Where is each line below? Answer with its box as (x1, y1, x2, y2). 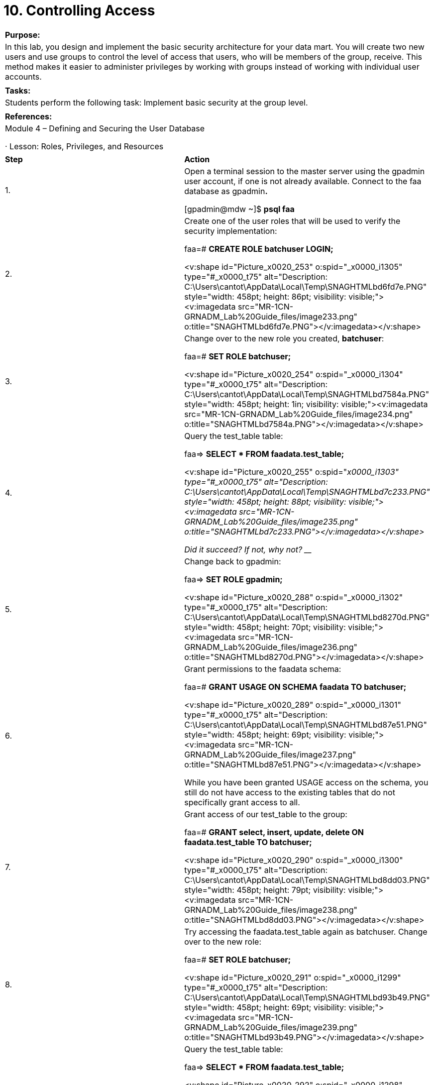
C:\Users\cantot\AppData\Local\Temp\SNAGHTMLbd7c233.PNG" (184, 486, 430, 497)
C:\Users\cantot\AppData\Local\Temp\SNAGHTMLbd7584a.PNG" (184, 389, 430, 399)
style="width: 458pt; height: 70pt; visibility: (184, 622, 346, 632)
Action (184, 154, 210, 164)
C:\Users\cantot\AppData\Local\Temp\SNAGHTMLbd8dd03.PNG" (184, 874, 430, 885)
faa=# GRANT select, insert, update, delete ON (184, 827, 364, 837)
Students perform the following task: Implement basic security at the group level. (5, 97, 308, 108)
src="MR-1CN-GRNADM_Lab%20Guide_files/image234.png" (184, 409, 413, 419)
